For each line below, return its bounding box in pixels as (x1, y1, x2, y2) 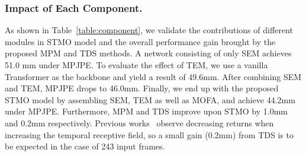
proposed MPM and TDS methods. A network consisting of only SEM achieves (5, 47, 292, 59)
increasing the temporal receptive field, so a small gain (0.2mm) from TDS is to (5, 128, 294, 141)
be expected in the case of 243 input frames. (5, 140, 165, 152)
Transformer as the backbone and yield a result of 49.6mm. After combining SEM (5, 70, 302, 82)
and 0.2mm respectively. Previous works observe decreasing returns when (5, 116, 274, 129)
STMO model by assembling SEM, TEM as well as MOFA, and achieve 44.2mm (5, 93, 295, 106)
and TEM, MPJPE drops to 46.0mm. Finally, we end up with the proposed (5, 82, 279, 94)
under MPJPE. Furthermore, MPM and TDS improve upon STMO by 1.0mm (5, 105, 288, 117)
